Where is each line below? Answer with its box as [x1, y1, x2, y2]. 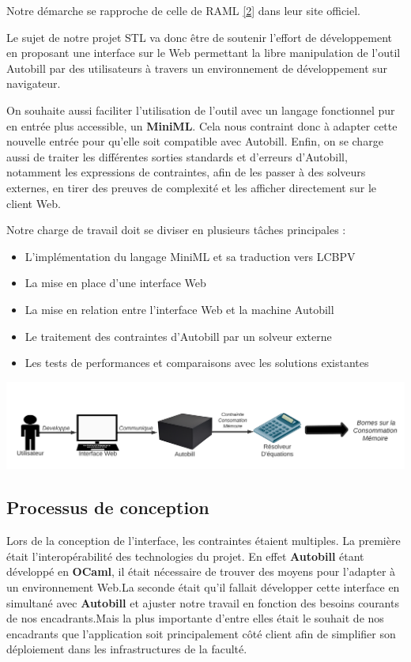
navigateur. [6, 75, 61, 92]
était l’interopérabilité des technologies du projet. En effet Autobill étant [6, 547, 364, 564]
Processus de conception [6, 495, 209, 520]
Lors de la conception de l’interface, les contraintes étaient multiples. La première [6, 532, 401, 549]
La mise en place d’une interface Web [25, 274, 206, 291]
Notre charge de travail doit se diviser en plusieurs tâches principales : [6, 221, 346, 238]
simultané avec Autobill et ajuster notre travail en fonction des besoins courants [6, 594, 399, 611]
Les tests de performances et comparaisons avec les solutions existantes [25, 354, 369, 371]
